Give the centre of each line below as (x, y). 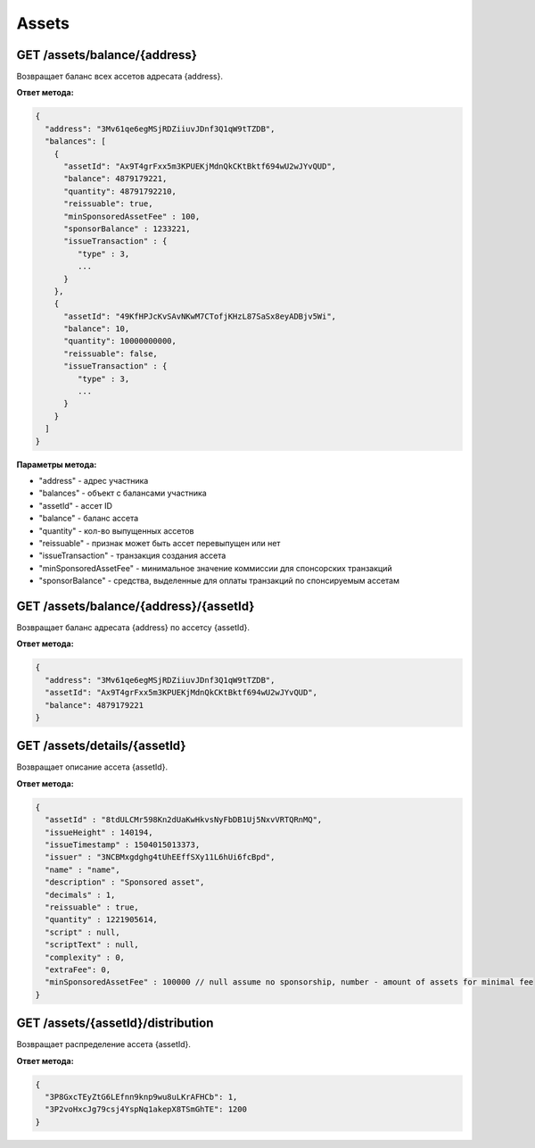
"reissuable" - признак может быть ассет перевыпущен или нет (160, 543)
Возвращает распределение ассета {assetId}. (104, 1044)
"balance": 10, (97, 329)
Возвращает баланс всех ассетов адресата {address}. (119, 77)
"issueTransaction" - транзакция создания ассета (132, 556)
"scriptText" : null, (92, 945)
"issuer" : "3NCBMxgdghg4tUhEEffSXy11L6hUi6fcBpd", (160, 857)
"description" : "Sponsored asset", (125, 882)
